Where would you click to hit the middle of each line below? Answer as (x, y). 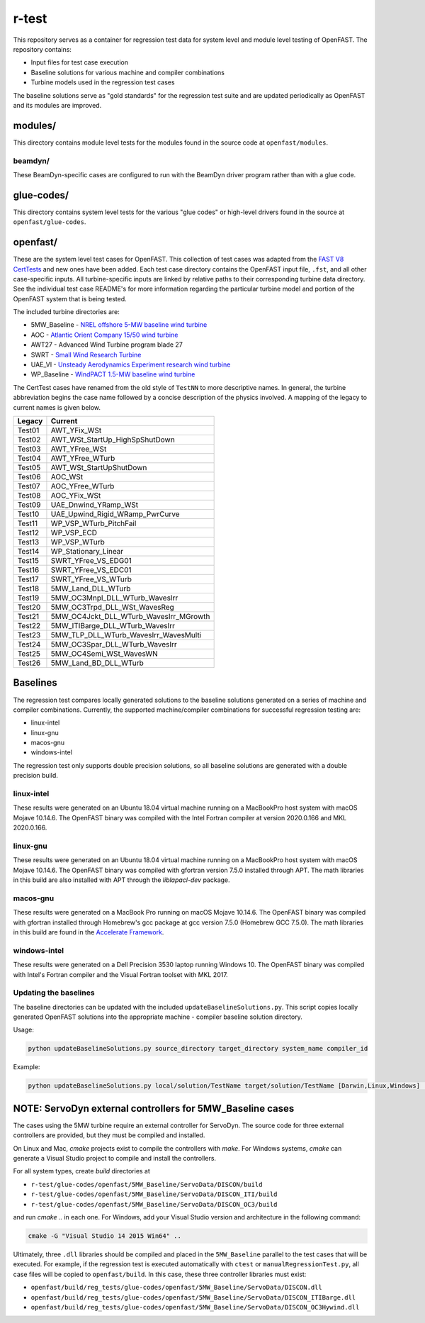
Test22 (29, 626)
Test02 (29, 440)
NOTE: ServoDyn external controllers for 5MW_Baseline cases (154, 1109)
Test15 (28, 560)
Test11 (28, 523)
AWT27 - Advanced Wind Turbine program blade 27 (107, 345)
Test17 (28, 579)
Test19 (28, 598)
